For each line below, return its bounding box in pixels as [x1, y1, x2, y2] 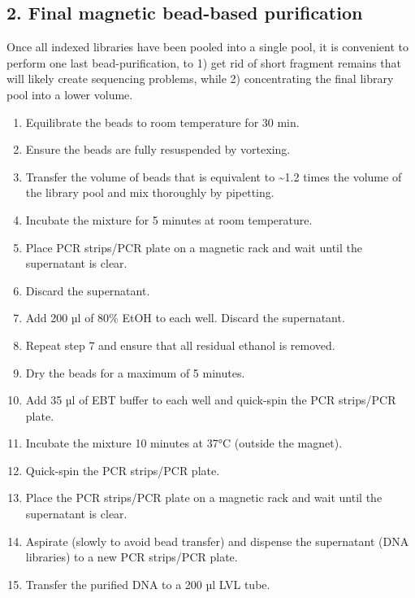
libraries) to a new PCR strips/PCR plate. [25, 548, 238, 565]
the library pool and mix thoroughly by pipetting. [25, 184, 275, 201]
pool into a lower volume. [6, 85, 133, 103]
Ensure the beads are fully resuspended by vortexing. [25, 141, 291, 158]
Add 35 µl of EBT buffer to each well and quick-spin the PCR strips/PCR [25, 391, 396, 408]
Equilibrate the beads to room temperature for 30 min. [25, 113, 300, 130]
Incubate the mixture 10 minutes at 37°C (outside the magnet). [25, 434, 343, 452]
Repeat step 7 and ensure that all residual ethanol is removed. [25, 336, 335, 353]
